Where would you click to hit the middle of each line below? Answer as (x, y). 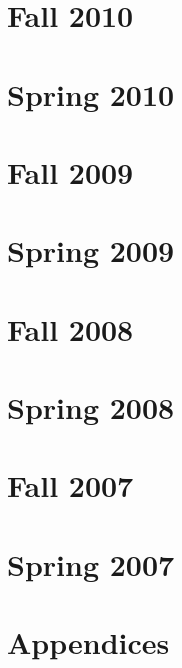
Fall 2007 (70, 485)
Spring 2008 (91, 407)
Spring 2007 (91, 563)
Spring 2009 (91, 250)
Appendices (88, 642)
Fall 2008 (70, 328)
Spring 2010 (91, 93)
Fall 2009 (70, 171)
